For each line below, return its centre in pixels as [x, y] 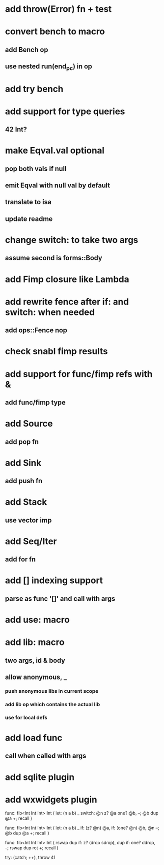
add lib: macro [35, 642]
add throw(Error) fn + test [58, 9]
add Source [29, 424]
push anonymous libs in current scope [52, 691]
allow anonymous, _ [36, 677]
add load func [34, 738]
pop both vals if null [36, 169]
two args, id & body [35, 660]
